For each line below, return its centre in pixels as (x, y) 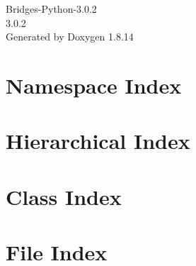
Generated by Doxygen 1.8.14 (70, 37)
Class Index (64, 196)
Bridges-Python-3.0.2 (51, 9)
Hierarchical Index (98, 141)
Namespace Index (94, 85)
